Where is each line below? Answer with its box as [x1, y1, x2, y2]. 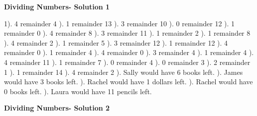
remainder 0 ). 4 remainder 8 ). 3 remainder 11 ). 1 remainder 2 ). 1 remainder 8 [4, 28, 251, 38]
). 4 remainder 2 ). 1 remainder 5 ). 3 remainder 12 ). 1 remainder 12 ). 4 [4, 37, 228, 48]
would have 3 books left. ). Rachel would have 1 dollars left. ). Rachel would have [4, 76, 253, 87]
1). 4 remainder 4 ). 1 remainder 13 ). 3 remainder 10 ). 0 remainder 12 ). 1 [4, 18, 235, 28]
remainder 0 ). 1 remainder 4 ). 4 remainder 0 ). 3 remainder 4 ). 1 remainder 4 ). [4, 47, 254, 58]
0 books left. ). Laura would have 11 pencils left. [4, 86, 152, 96]
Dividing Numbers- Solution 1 [4, 1, 110, 11]
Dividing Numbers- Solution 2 [4, 103, 110, 113]
